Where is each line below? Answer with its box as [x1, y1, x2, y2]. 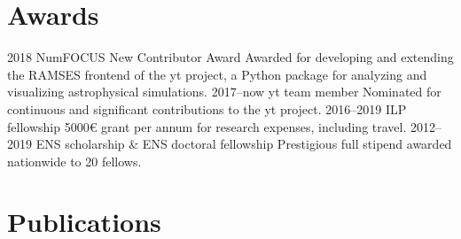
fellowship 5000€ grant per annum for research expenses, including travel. [7, 117, 407, 135]
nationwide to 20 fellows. [7, 151, 142, 170]
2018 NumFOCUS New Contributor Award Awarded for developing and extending [7, 48, 454, 66]
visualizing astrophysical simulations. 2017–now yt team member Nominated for [7, 82, 441, 101]
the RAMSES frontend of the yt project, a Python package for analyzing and [7, 65, 427, 83]
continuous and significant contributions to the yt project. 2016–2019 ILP [7, 99, 407, 118]
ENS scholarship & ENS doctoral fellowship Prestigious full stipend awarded [35, 135, 452, 153]
